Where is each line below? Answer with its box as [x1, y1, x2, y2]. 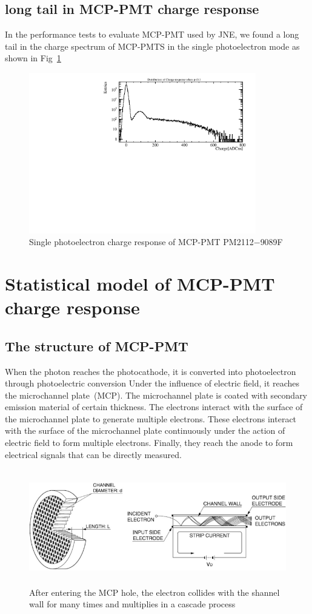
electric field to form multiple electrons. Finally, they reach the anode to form [5, 436, 293, 449]
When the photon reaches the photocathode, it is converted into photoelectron [5, 365, 296, 377]
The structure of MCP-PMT [5, 336, 188, 355]
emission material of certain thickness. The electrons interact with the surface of [5, 400, 303, 413]
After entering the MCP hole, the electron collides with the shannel [29, 585, 280, 598]
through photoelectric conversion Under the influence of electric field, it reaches [5, 377, 300, 390]
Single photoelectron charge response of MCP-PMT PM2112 [29, 235, 254, 248]
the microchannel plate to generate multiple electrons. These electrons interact [5, 412, 297, 425]
